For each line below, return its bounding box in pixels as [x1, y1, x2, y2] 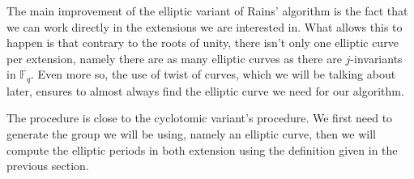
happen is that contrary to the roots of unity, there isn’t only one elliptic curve [6, 34, 399, 51]
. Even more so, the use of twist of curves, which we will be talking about [31, 66, 396, 83]
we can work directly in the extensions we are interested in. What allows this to [6, 18, 403, 35]
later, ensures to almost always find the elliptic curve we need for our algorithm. [6, 82, 404, 99]
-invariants [350, 49, 403, 66]
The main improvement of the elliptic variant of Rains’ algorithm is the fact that [6, 2, 408, 19]
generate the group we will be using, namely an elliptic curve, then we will [6, 126, 376, 143]
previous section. [6, 157, 89, 174]
